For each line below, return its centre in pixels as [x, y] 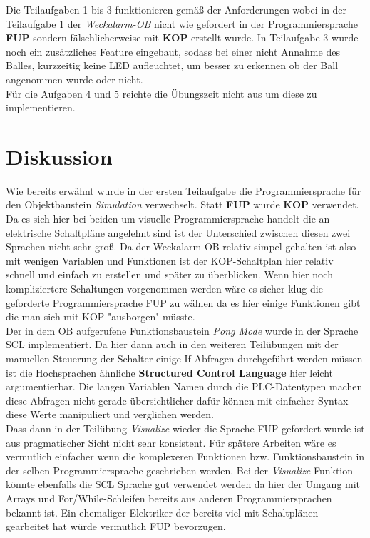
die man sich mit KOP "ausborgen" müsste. [101, 316]
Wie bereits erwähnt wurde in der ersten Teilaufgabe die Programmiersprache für [184, 190]
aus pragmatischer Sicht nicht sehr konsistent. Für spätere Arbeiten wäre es [171, 442]
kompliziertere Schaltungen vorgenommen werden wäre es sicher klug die [164, 289]
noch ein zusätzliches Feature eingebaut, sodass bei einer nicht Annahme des [173, 51]
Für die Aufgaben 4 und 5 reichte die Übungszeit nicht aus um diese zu [161, 93]
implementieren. [41, 107]
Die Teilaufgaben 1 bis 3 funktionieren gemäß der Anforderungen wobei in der [176, 9]
